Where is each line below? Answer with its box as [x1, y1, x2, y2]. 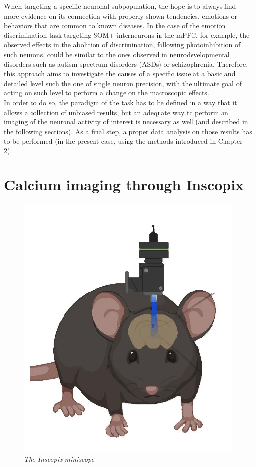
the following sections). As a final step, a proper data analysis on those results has [4, 126, 252, 136]
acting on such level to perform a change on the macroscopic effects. [4, 88, 209, 98]
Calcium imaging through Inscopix [4, 174, 244, 194]
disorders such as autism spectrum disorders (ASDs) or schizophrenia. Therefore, [4, 58, 248, 69]
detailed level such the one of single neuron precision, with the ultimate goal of [4, 78, 242, 88]
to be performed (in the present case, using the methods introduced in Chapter [4, 136, 243, 146]
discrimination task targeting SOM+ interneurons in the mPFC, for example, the [4, 29, 250, 40]
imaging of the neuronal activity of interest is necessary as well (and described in [4, 117, 248, 127]
